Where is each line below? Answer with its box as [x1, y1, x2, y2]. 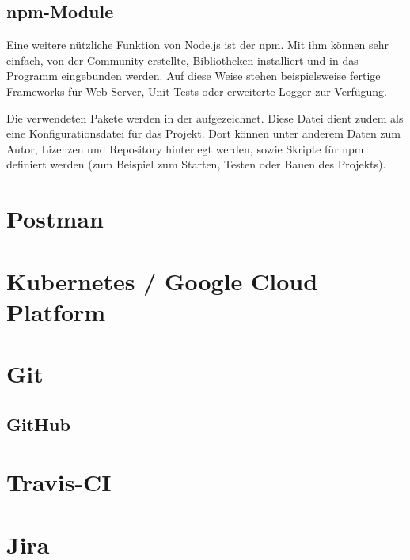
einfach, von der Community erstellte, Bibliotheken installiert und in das [6, 51, 359, 68]
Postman [6, 202, 104, 235]
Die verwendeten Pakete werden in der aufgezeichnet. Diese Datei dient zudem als [6, 109, 404, 126]
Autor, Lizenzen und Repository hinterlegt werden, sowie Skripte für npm [6, 140, 364, 157]
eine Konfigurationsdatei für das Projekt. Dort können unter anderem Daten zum [6, 125, 401, 142]
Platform [6, 295, 106, 327]
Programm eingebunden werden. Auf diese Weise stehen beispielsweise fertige [6, 67, 381, 84]
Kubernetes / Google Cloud [6, 264, 318, 297]
